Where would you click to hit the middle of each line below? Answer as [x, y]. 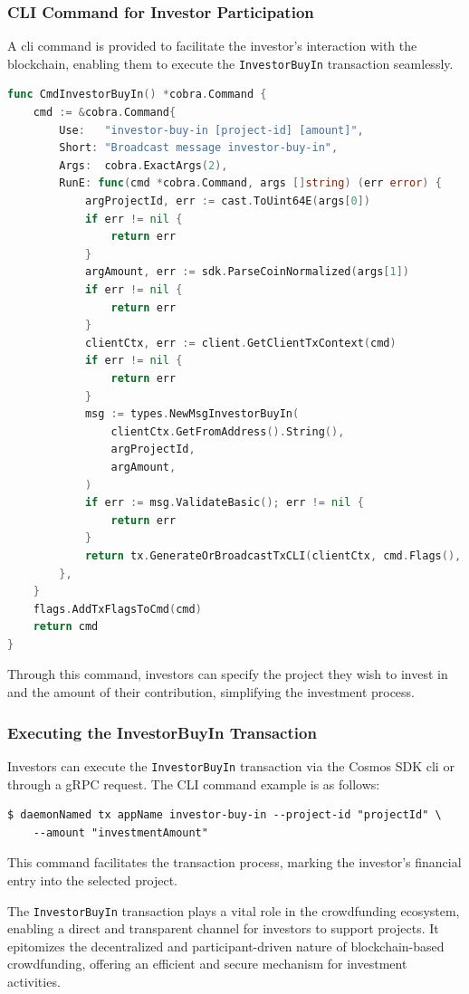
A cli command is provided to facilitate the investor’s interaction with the [212, 46]
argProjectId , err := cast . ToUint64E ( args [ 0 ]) [227, 201]
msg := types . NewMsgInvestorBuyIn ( [192, 414]
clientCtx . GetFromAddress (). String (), [228, 431]
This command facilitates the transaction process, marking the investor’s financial [234, 862]
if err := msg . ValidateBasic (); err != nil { [224, 503]
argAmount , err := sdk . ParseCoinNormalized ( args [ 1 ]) [247, 272]
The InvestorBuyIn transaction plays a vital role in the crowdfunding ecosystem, [234, 910]
